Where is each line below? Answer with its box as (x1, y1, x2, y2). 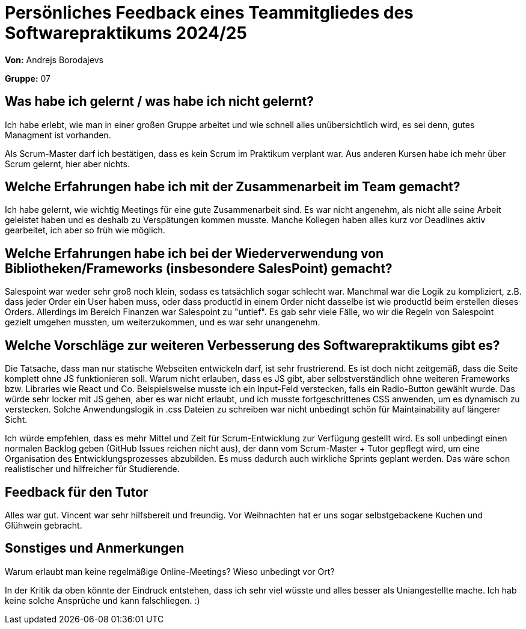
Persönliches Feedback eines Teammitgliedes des (5, 2, 414, 23)
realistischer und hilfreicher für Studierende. (5, 464, 180, 474)
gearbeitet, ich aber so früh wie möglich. (5, 225, 165, 236)
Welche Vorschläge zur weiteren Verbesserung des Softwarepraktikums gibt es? (5, 337, 500, 353)
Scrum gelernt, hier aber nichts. (5, 158, 130, 169)
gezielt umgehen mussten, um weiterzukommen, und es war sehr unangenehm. (5, 317, 320, 328)
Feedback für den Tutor (5, 484, 148, 500)
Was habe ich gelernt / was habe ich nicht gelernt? (5, 94, 314, 109)
